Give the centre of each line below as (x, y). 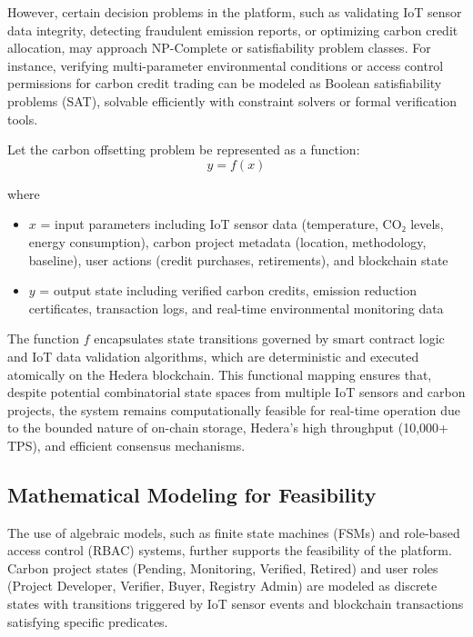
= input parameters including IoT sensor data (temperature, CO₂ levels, (242, 224)
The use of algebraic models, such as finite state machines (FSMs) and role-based (234, 532)
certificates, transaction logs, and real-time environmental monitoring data (236, 308)
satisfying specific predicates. (88, 621)
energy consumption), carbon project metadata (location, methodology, (227, 241)
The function (43, 338)
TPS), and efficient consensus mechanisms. (126, 445)
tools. (23, 119)
